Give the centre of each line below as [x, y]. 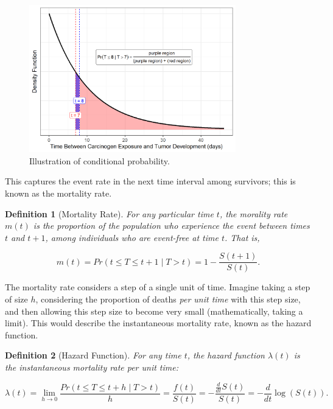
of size [16, 299]
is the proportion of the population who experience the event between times [171, 225]
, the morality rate [254, 213]
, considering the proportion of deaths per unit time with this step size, [168, 299]
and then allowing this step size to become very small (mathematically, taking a [154, 311]
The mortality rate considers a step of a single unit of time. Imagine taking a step [158, 287]
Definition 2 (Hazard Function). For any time [93, 355]
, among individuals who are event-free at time [132, 237]
